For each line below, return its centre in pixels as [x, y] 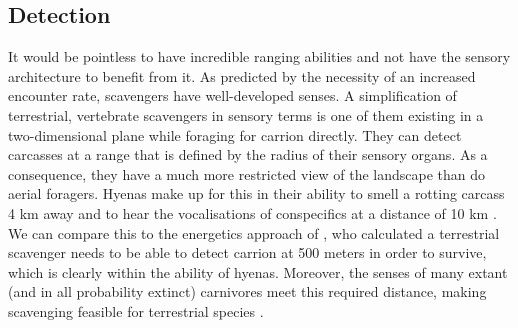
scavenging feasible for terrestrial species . [136, 310]
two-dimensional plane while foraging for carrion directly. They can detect [235, 134]
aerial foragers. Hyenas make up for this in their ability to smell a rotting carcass [256, 193]
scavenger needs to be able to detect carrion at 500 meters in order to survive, [247, 252]
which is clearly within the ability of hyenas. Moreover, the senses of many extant [258, 271]
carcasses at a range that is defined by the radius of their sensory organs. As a [248, 154]
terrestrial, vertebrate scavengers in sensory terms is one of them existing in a [246, 114]
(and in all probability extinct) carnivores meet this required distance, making [247, 291]
